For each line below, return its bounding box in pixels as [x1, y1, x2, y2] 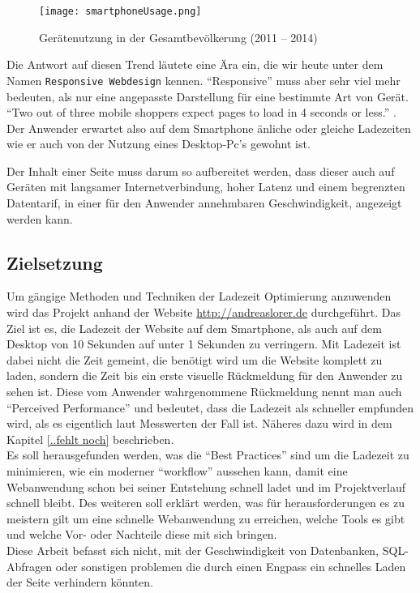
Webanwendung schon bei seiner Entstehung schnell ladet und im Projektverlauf [6, 478, 406, 495]
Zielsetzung [6, 250, 103, 275]
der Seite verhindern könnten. [6, 574, 153, 591]
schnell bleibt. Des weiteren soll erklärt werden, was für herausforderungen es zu [6, 494, 405, 511]
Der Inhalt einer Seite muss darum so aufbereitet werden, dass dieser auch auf [6, 162, 395, 179]
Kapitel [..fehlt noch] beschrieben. [6, 430, 174, 447]
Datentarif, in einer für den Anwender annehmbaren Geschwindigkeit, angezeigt [6, 194, 402, 211]
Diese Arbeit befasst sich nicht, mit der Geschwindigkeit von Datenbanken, [6, 541, 379, 558]
